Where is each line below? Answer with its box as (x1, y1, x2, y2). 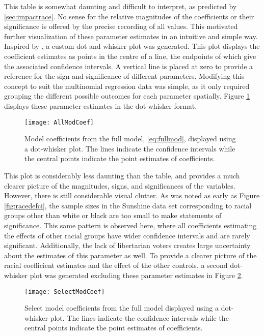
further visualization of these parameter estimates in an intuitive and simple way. (4, 30, 258, 41)
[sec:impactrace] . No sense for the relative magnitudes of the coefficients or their (4, 11, 254, 21)
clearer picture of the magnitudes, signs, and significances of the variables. (4, 180, 235, 191)
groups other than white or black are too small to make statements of (4, 210, 222, 221)
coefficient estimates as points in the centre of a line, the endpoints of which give (4, 50, 256, 61)
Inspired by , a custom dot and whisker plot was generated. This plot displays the (4, 41, 260, 51)
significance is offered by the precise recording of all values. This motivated (4, 21, 238, 32)
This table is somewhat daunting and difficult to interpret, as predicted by (4, 1, 237, 11)
